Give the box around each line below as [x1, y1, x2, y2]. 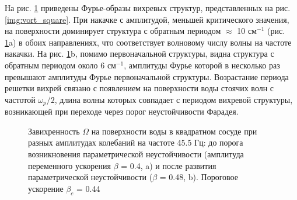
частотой [5, 93, 36, 105]
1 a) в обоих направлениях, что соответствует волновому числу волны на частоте [5, 36, 292, 48]
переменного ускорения [28, 159, 111, 171]
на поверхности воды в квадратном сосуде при [91, 125, 257, 137]
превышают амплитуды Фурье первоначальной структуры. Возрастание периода [5, 70, 289, 82]
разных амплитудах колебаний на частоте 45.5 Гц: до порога [28, 136, 243, 149]
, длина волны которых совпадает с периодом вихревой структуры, [54, 93, 293, 105]
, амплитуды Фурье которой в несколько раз [124, 58, 280, 71]
